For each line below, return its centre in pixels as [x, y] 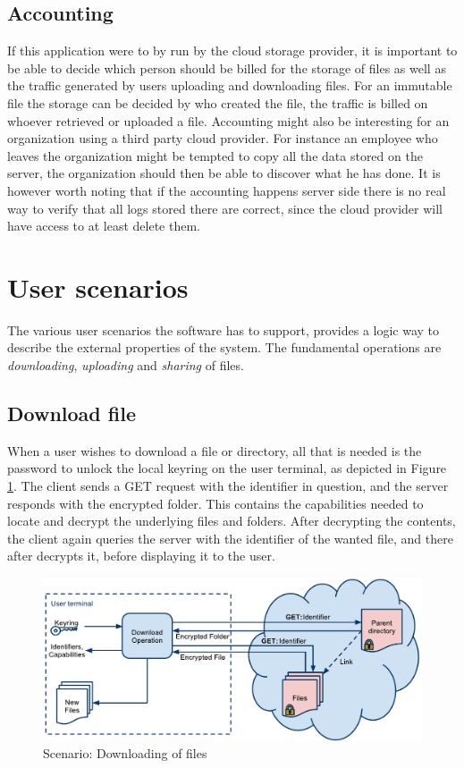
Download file [72, 414]
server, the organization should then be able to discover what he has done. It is [224, 173]
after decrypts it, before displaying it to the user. [141, 556]
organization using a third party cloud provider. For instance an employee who [223, 138]
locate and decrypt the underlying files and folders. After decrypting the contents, [232, 521]
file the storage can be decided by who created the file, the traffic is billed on [218, 102]
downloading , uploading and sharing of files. [126, 365]
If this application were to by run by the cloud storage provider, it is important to [232, 51]
